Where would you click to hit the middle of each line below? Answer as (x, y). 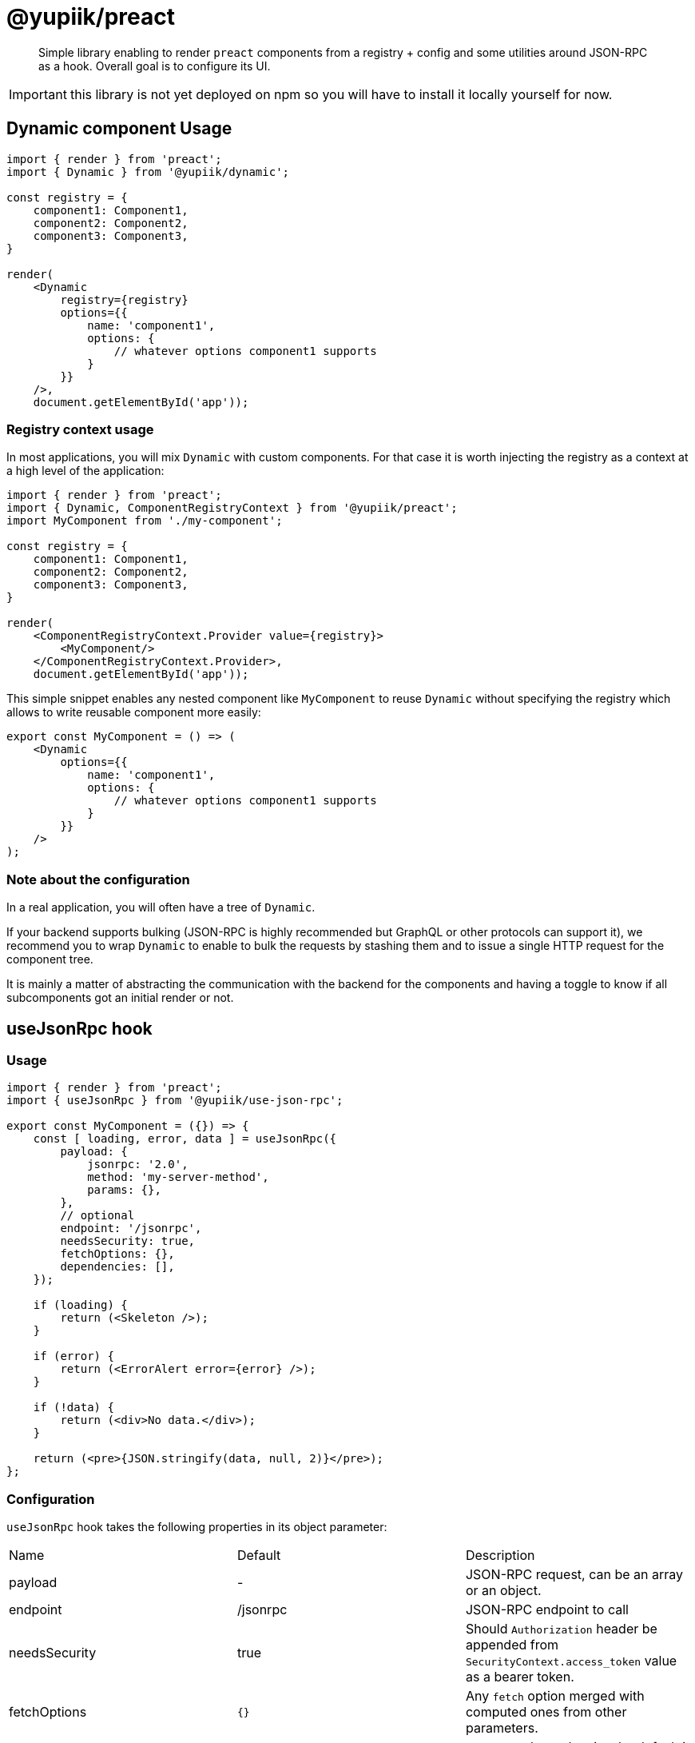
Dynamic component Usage (119, 129)
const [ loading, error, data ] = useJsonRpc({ (185, 1139)
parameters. (502, 1728)
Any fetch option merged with (555, 1696)
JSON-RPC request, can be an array (574, 1575)
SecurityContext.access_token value (571, 1661)
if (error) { (73, 1356)
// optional (97, 1216)
